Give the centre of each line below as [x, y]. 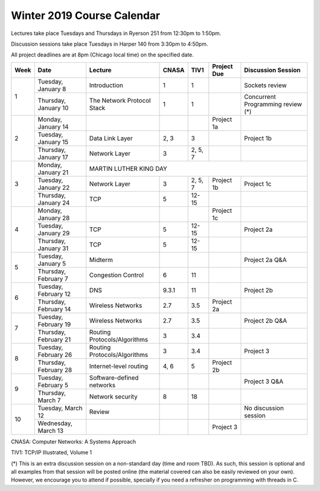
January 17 [53, 157]
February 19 [54, 324]
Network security [113, 396]
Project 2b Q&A [265, 320]
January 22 [54, 187]
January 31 [53, 248]
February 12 [54, 294]
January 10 [53, 108]
